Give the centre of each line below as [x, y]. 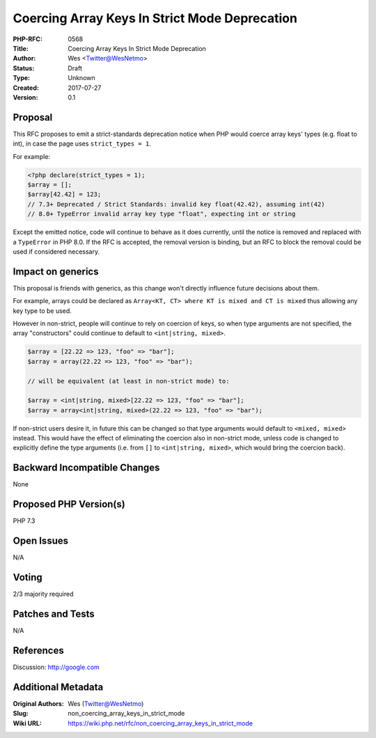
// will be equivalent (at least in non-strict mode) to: [128, 381]
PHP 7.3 [24, 521]
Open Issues [41, 541]
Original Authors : [38, 703]
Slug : [21, 714]
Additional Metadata [58, 687]
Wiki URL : [27, 723]
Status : [24, 68]
